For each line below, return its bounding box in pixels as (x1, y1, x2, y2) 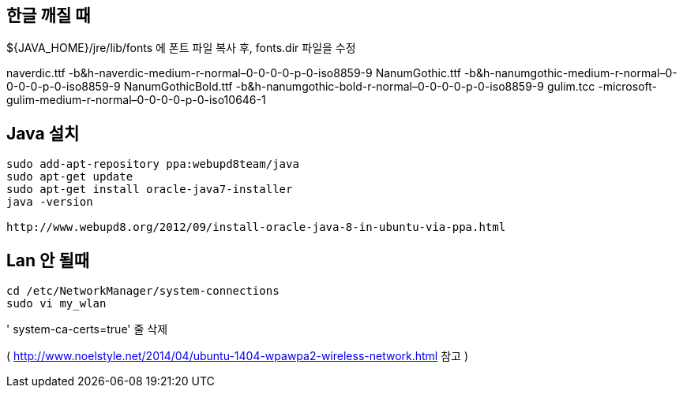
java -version (6, 195, 93, 209)
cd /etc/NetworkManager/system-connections (6, 284, 280, 298)
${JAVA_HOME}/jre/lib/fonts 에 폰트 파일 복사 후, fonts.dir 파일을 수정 (6, 41, 356, 55)
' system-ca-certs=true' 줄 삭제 (6, 322, 168, 336)
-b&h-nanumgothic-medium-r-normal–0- (463, 66, 677, 80)
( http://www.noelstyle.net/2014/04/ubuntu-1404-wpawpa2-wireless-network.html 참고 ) (6, 349, 469, 363)
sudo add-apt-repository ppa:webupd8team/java (6, 158, 299, 171)
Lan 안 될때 (6, 250, 90, 270)
